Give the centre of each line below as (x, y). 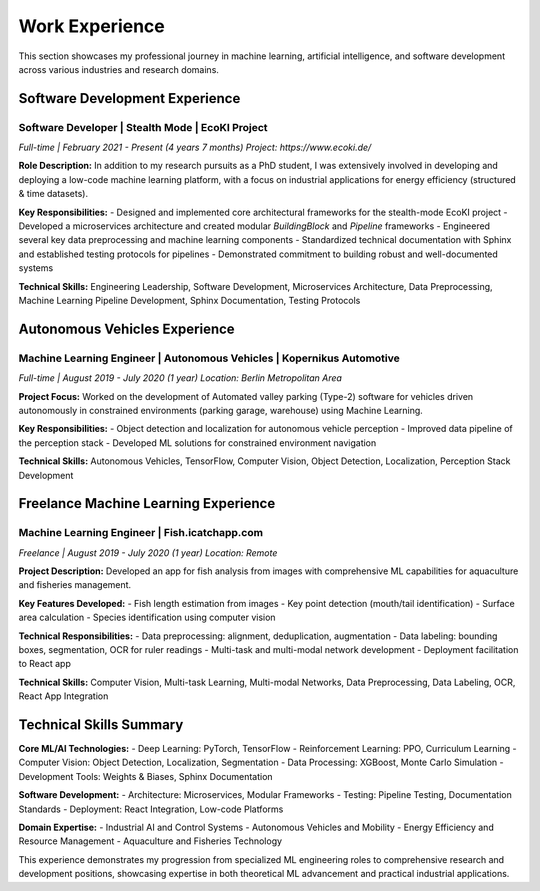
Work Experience (91, 26)
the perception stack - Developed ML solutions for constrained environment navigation (197, 442)
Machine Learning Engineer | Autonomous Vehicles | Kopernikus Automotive (209, 358)
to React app (45, 664)
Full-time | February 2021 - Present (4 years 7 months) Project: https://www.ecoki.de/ (195, 147)
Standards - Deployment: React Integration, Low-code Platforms (151, 809)
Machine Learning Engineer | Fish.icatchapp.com (141, 533)
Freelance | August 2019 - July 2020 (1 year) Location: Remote (148, 552)
